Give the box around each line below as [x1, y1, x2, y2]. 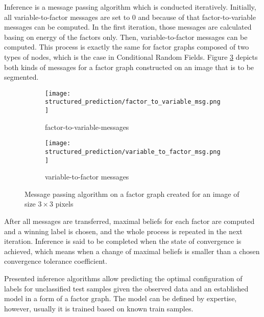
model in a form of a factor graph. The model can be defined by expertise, [4, 293, 237, 304]
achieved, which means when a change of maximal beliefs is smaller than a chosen [4, 245, 260, 256]
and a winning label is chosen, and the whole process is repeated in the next [4, 225, 243, 236]
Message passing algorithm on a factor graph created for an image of [25, 188, 239, 199]
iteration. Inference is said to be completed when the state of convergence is [4, 236, 242, 246]
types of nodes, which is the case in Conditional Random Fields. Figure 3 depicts [4, 51, 258, 62]
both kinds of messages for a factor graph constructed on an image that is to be [4, 61, 254, 72]
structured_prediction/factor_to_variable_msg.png [45, 98, 221, 106]
